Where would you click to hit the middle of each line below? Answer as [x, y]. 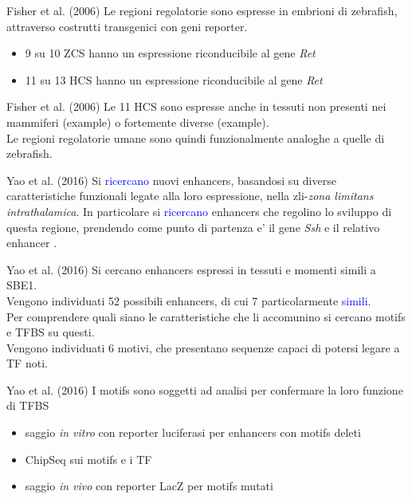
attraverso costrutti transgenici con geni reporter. [127, 26]
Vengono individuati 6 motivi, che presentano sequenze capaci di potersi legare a [203, 347]
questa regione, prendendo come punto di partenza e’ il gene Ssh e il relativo [193, 227]
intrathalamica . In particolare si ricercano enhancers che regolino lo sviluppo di [199, 211]
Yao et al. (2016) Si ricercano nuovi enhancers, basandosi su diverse [171, 180]
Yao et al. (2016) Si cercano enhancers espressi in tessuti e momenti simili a [191, 269]
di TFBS [28, 405]
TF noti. [27, 363]
